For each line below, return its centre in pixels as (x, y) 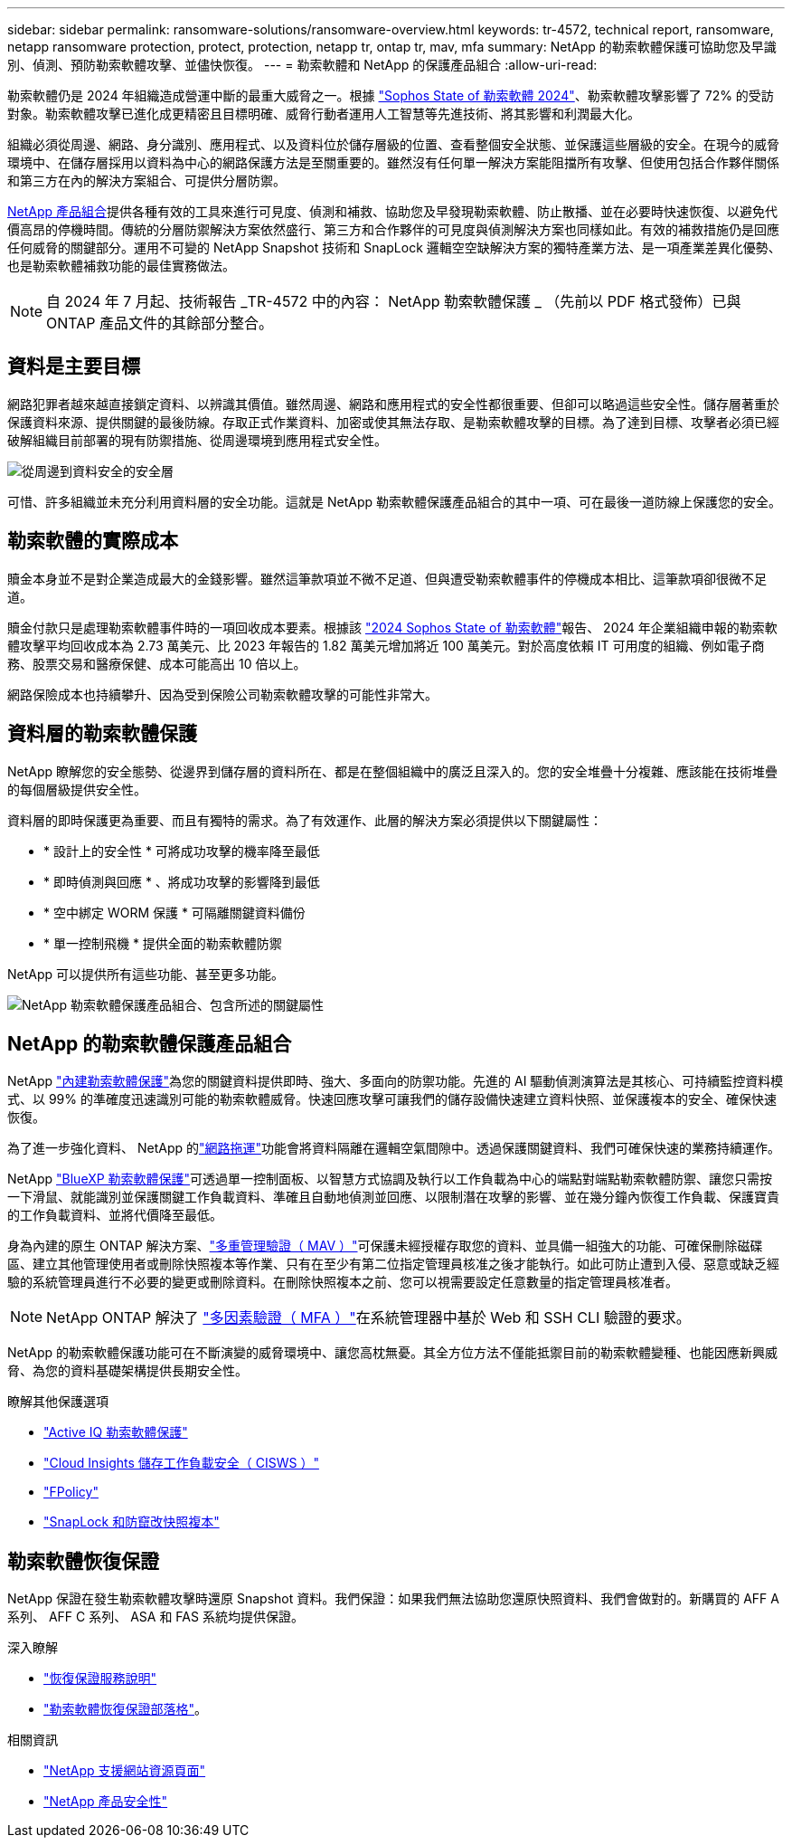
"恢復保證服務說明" (100, 1679)
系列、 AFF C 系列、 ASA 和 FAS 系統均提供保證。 (156, 1617)
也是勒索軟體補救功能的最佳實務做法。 (121, 266)
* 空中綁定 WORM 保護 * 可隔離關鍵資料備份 (174, 912)
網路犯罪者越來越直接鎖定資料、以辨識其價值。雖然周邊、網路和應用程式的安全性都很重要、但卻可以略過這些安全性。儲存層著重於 (393, 404)
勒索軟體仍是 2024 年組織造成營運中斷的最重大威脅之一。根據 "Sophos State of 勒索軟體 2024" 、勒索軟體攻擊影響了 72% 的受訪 (391, 95)
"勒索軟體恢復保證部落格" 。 (126, 1709)
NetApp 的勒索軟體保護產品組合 (150, 1043)
